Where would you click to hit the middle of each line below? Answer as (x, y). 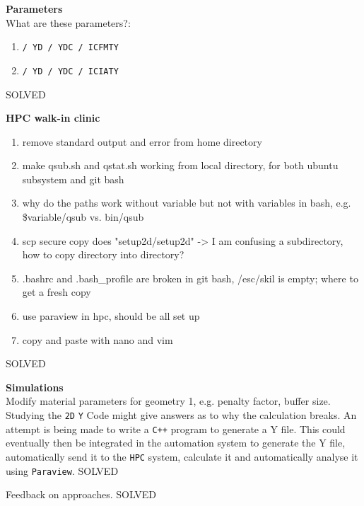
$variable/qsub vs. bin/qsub (83, 217)
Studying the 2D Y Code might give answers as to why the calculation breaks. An (181, 415)
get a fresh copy (57, 292)
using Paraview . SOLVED (62, 470)
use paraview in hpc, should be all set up (111, 316)
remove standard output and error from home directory (142, 141)
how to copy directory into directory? (103, 254)
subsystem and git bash (73, 179)
